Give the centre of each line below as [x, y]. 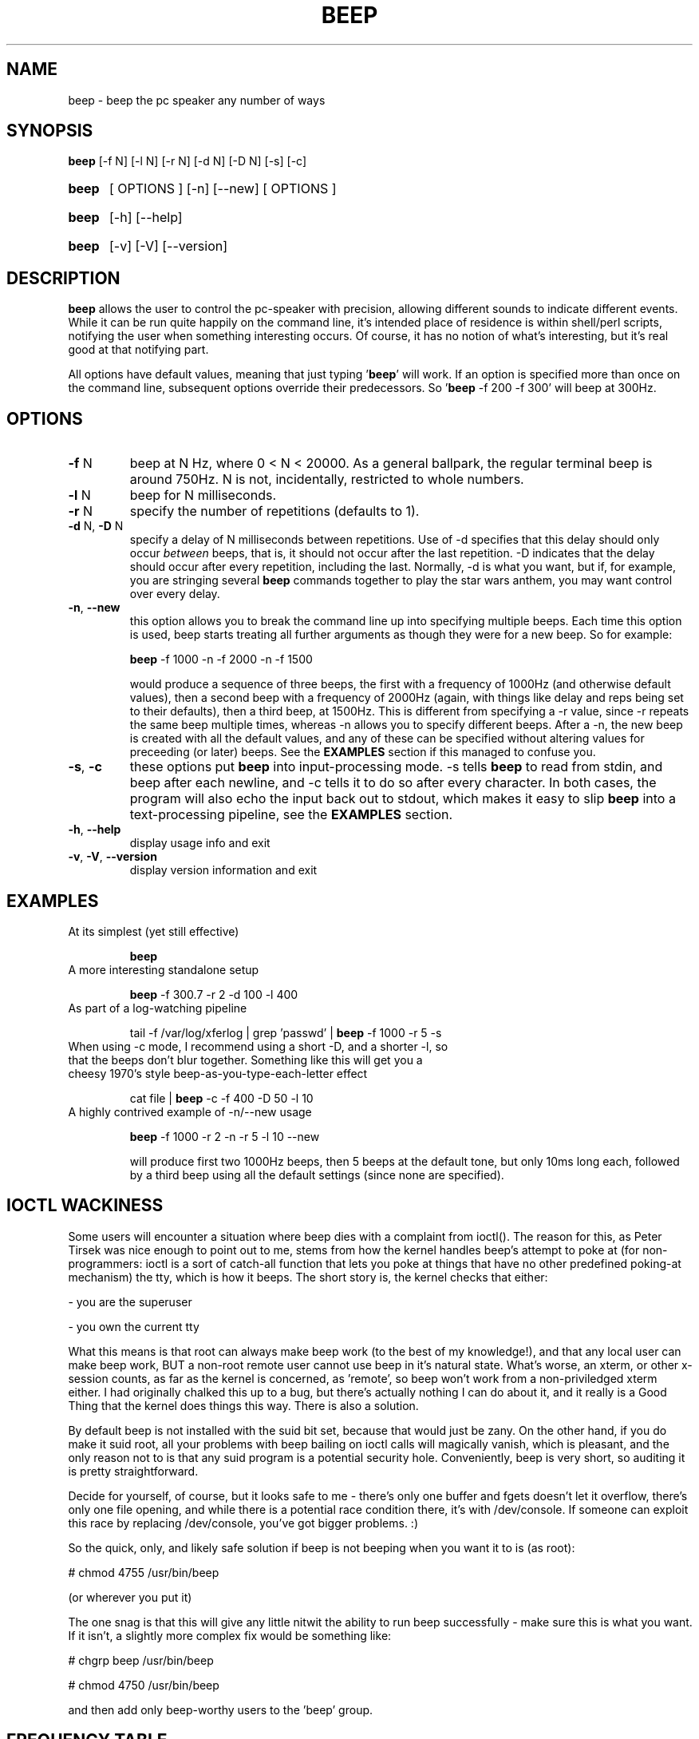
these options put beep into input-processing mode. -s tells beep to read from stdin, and [396, 767]
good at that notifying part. [138, 350]
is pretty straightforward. [133, 1471]
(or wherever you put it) [130, 1597]
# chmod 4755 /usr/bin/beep [144, 1572]
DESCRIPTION [63, 278]
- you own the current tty [134, 1326]
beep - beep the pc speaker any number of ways [197, 100]
